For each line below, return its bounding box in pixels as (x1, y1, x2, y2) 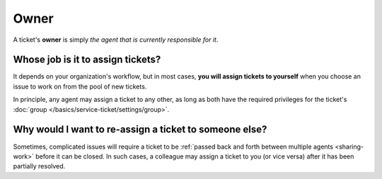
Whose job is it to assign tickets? (13, 54, 161, 66)
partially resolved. (13, 162, 66, 171)
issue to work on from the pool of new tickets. (13, 82, 147, 91)
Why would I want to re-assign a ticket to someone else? (13, 124, 267, 136)
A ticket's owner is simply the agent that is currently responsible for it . (13, 35, 219, 44)
